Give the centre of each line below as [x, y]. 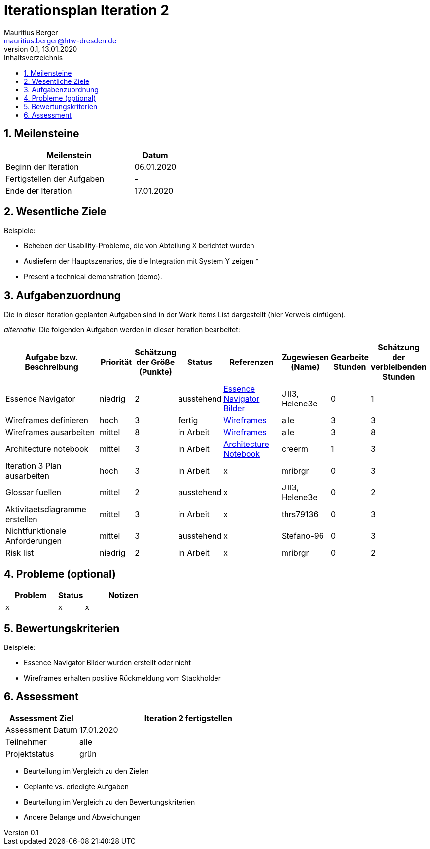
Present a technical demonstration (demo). [93, 277]
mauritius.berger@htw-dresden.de [60, 40]
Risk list [20, 553]
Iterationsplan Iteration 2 [87, 10]
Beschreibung [52, 367]
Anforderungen [34, 541]
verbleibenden [398, 367]
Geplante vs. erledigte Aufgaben [76, 786]
